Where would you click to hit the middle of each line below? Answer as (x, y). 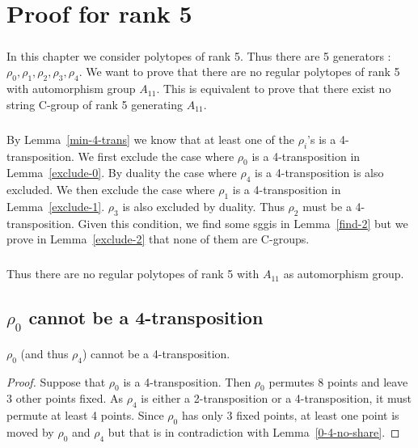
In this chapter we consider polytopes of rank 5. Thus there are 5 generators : (199, 55)
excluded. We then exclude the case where (111, 190)
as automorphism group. (344, 274)
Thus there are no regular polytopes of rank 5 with (133, 274)
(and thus (44, 353)
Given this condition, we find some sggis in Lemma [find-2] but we (243, 223)
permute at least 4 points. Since (85, 415)
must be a (327, 206)
